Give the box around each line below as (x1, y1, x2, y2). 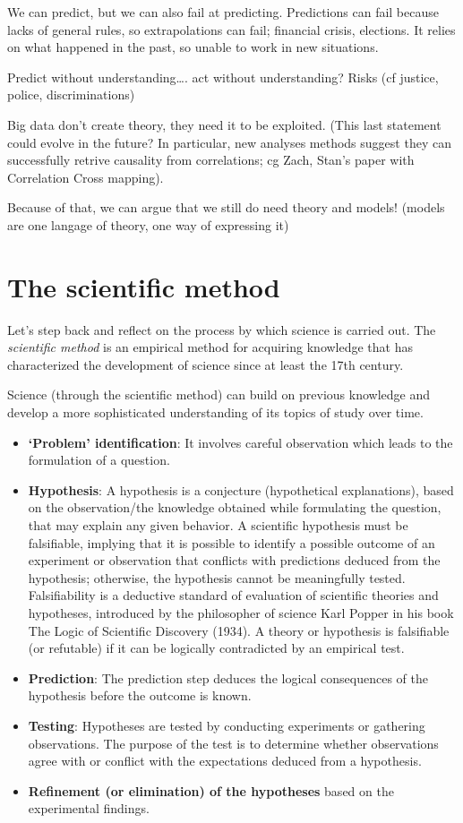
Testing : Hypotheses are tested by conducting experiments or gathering (28, 716, 425, 734)
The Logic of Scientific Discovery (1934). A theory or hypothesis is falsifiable (28, 621, 450, 639)
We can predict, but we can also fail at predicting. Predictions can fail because (7, 3, 439, 21)
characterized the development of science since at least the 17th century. (7, 355, 404, 373)
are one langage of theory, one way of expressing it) (7, 215, 289, 234)
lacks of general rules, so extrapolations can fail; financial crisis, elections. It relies (7, 20, 456, 39)
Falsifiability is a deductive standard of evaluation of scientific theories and (28, 586, 439, 604)
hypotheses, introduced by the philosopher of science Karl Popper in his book (28, 603, 454, 622)
